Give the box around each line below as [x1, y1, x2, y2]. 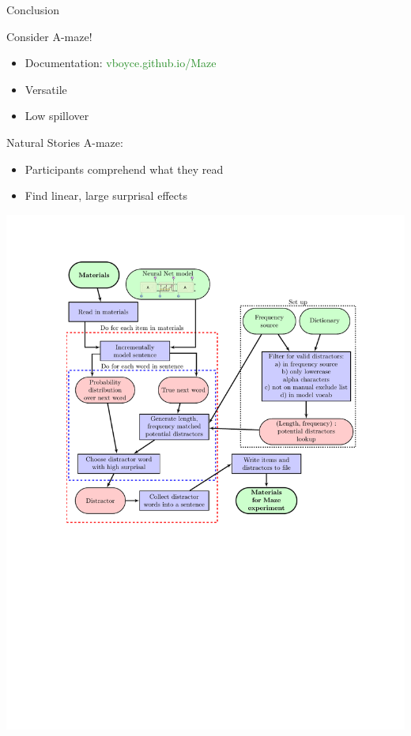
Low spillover [25, 107, 89, 124]
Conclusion [6, 2, 59, 17]
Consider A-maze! [6, 28, 92, 44]
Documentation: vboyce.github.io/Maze [25, 54, 217, 71]
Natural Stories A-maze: [6, 133, 123, 150]
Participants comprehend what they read [25, 160, 224, 177]
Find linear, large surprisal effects [25, 187, 187, 204]
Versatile [25, 81, 67, 97]
